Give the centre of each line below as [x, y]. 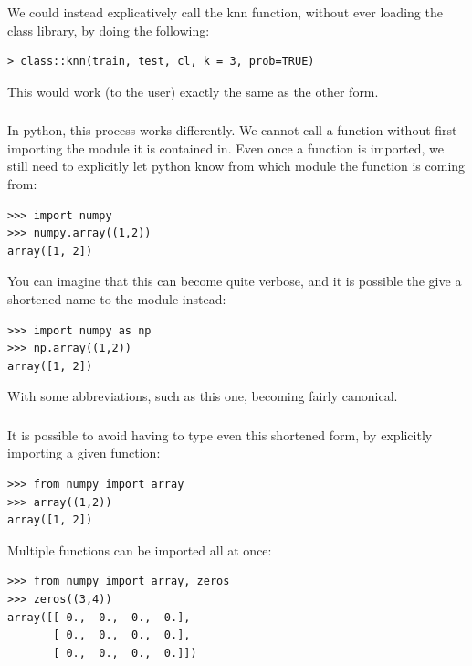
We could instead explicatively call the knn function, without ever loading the [225, 11]
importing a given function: [84, 453]
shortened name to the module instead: [117, 298]
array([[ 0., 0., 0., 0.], [99, 617]
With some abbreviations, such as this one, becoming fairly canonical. [203, 396]
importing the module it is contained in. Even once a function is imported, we [226, 148]
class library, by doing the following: [109, 30]
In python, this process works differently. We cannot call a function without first [232, 130]
